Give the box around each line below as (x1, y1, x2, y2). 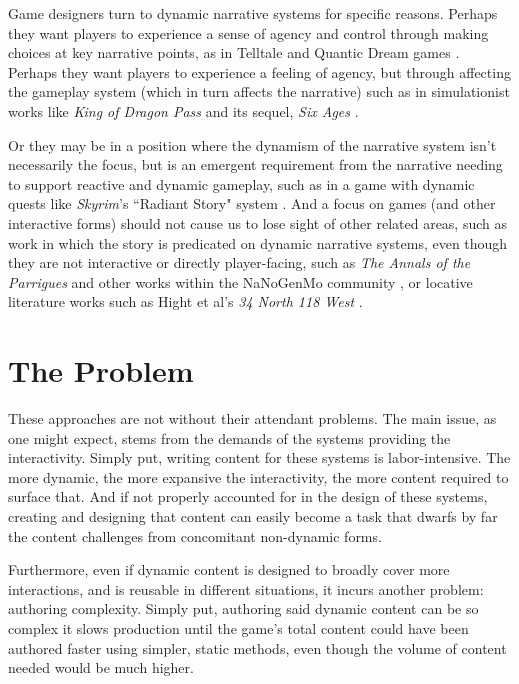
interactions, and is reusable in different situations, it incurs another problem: (8, 578, 484, 599)
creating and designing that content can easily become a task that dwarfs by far (8, 506, 498, 526)
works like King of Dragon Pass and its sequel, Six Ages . (8, 100, 359, 121)
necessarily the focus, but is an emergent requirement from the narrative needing (8, 154, 503, 175)
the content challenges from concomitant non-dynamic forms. (8, 525, 382, 546)
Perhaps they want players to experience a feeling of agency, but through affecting (8, 61, 511, 82)
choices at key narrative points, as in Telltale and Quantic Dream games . (8, 42, 460, 63)
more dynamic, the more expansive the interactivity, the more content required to (8, 466, 509, 487)
